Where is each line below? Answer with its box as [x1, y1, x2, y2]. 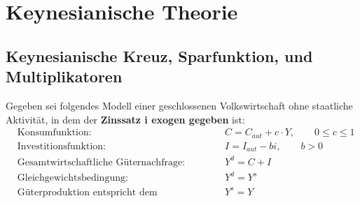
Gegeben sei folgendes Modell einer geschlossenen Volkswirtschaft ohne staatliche [6, 98, 353, 112]
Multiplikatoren [6, 66, 123, 87]
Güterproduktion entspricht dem [17, 187, 158, 197]
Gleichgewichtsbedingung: [17, 173, 128, 183]
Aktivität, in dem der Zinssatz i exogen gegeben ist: [6, 112, 245, 126]
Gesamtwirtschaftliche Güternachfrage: [17, 157, 186, 167]
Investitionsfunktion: [17, 141, 106, 151]
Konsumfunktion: [17, 128, 92, 138]
